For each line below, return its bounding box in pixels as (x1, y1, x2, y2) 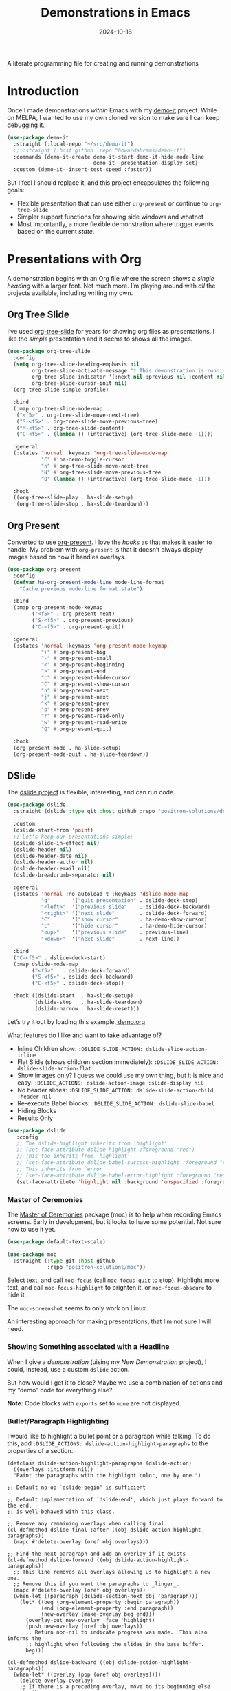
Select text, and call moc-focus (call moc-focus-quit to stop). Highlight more (7, 1276, 219, 1284)
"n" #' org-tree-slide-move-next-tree (41, 462, 149, 470)
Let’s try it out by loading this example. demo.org (7, 1017, 146, 1025)
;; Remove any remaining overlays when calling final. (7, 1521, 168, 1528)
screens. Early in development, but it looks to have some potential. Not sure (7, 1217, 221, 1225)
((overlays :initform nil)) (13, 1466, 94, 1473)
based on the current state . (16, 228, 95, 236)
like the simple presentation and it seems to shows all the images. (7, 334, 193, 343)
